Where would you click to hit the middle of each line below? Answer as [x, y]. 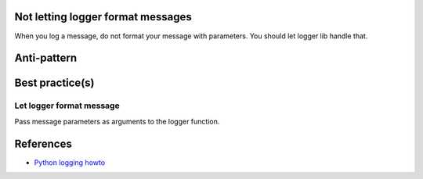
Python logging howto [70, 162]
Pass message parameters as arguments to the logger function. [117, 121]
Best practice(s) [54, 83]
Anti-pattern [46, 58]
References [43, 143]
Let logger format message [67, 106]
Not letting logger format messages [103, 17]
